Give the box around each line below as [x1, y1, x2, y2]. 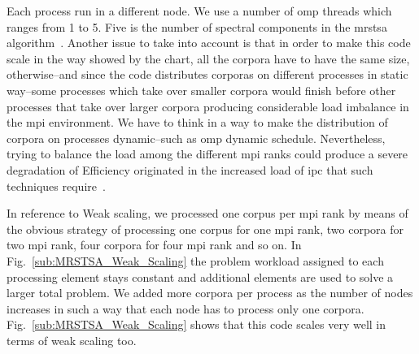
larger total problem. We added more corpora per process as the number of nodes [7, 284, 413, 301]
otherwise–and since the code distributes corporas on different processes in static [7, 66, 408, 83]
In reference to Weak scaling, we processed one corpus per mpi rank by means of [7, 205, 408, 222]
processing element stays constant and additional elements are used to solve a [7, 268, 394, 285]
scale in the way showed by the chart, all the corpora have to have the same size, [7, 50, 410, 67]
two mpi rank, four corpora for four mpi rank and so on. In [7, 236, 302, 253]
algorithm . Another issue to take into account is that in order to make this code [7, 34, 411, 51]
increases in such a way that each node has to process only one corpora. [7, 300, 364, 317]
